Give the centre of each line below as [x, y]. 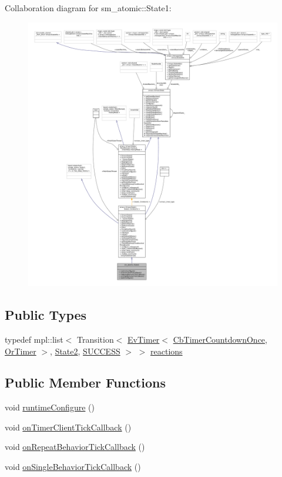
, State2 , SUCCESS [85, 351]
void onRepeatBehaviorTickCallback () [75, 447]
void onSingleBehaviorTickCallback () [73, 467]
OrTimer [21, 351]
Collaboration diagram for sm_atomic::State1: [88, 8]
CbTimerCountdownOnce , [220, 339]
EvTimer [144, 339]
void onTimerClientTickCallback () [68, 427]
